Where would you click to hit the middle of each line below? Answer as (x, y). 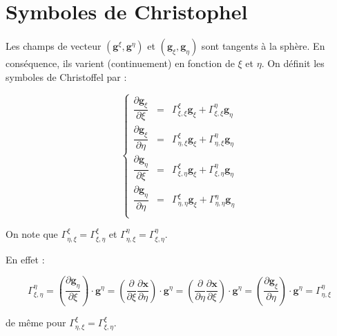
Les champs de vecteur (54, 46)
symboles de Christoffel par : (66, 76)
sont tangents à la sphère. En (263, 46)
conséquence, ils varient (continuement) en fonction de (120, 63)
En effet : (25, 259)
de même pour (36, 322)
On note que (32, 234)
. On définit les (293, 63)
